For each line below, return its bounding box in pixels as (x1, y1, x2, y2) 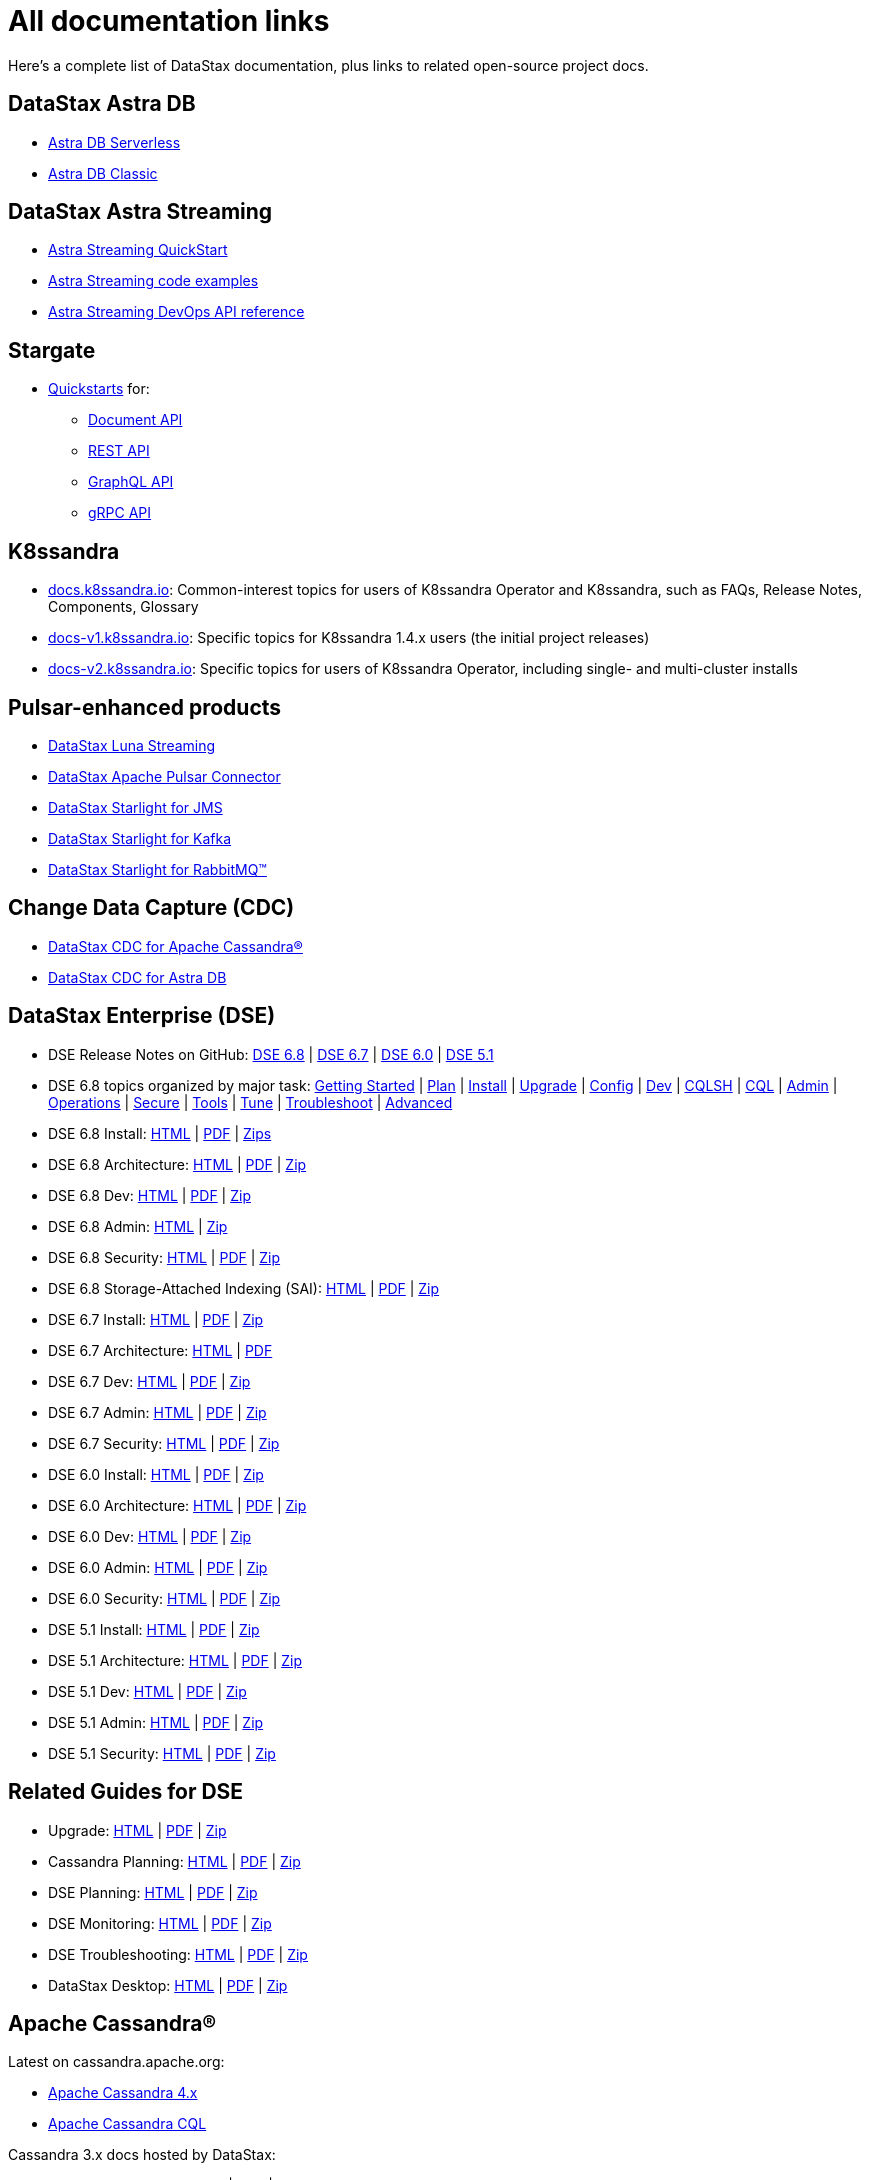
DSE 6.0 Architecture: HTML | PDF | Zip (48, 1496, 307, 1514)
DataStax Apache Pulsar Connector (48, 767, 281, 785)
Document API (88, 411, 183, 429)
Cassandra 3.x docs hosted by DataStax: (8, 2146, 276, 2164)
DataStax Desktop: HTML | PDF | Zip (48, 1976, 288, 1994)
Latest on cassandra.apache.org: (8, 2053, 225, 2071)
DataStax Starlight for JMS (48, 798, 223, 816)
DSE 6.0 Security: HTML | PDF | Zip (48, 1589, 281, 1607)
